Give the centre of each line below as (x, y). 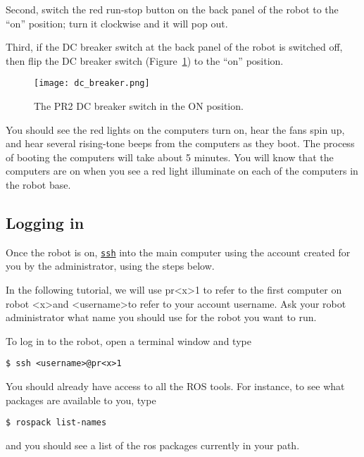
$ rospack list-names (56, 423)
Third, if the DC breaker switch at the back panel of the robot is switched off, (174, 47)
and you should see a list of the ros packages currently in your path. (153, 445)
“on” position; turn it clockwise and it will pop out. (117, 23)
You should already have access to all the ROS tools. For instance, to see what (175, 386)
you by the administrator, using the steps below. (110, 266)
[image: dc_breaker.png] (92, 83)
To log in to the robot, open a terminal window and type (128, 340)
